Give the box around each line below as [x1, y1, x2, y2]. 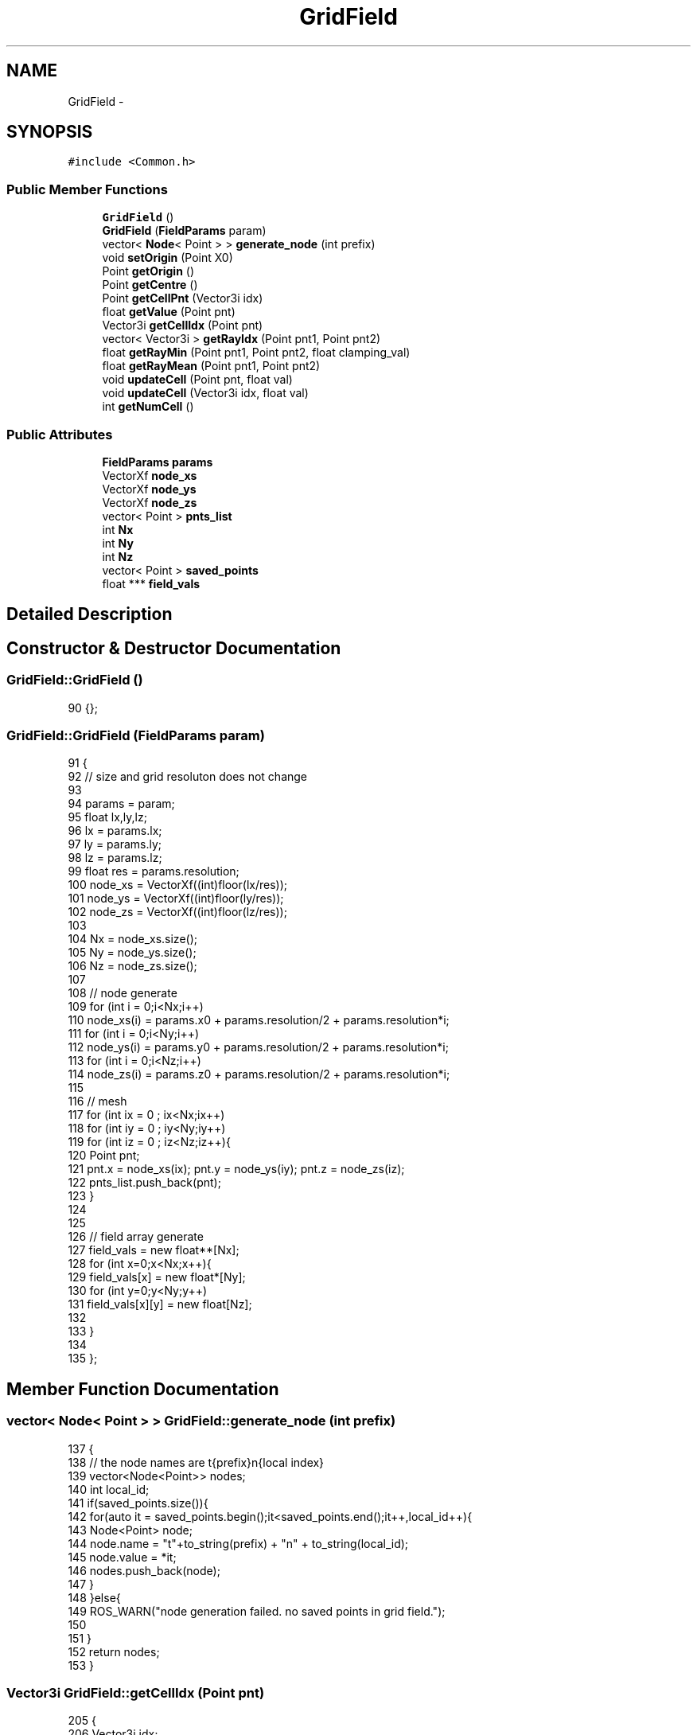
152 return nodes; [68, 1644, 160, 1659]
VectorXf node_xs [102, 468, 197, 482]
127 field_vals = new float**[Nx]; [68, 1243, 239, 1257]
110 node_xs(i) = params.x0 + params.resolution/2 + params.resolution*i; [68, 1013, 450, 1027]
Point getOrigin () [102, 264, 195, 279]
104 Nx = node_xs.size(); [68, 932, 197, 946]
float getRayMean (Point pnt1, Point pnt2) [102, 359, 321, 373]
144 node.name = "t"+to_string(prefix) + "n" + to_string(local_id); [68, 1536, 409, 1550]
